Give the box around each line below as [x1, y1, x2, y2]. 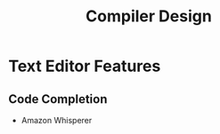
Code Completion [8, 91, 108, 106]
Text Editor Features [8, 56, 161, 76]
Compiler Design [85, 6, 213, 27]
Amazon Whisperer [20, 115, 93, 125]
